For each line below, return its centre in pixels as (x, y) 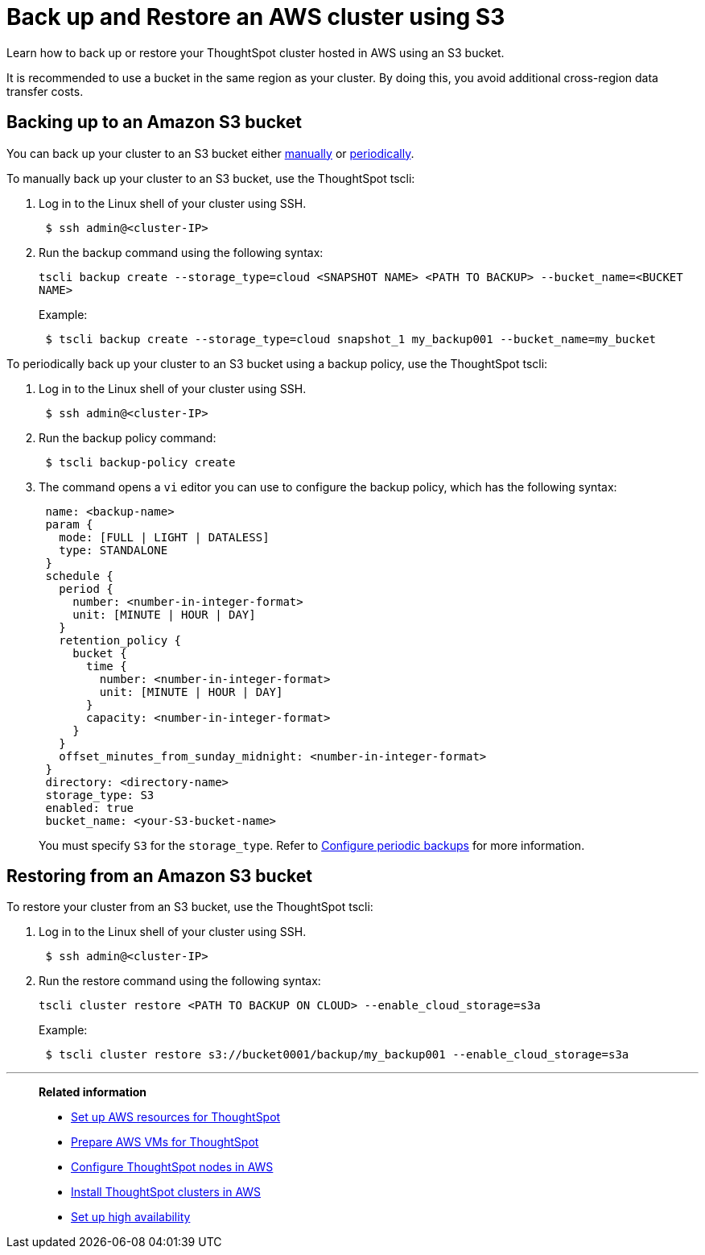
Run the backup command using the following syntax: (181, 252)
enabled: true (90, 808)
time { (107, 666)
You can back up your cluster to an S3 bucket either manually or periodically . (210, 153)
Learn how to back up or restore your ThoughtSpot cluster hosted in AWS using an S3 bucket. (256, 52)
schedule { (79, 576)
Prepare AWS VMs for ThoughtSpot (165, 1142)
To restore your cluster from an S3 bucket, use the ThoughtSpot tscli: (190, 907)
